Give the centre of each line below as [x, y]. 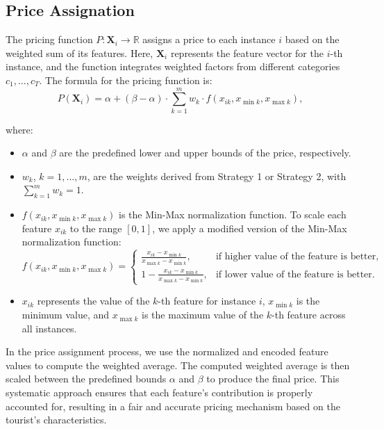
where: [19, 129]
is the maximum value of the [203, 315]
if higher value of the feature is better [296, 257]
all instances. [49, 328]
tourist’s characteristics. [56, 420]
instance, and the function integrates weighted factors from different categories [173, 66]
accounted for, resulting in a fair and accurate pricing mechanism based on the [173, 406]
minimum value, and [66, 315]
